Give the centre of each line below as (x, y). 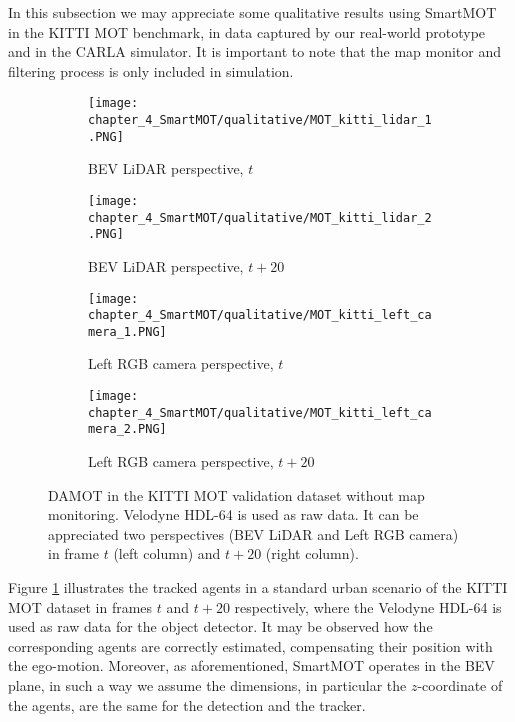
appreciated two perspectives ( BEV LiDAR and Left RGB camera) (253, 533)
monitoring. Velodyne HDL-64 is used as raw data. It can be (233, 514)
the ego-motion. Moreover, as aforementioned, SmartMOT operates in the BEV (251, 665)
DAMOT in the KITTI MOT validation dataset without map (236, 494)
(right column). (312, 553)
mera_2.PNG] (127, 429)
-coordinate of (460, 684)
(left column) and (167, 553)
